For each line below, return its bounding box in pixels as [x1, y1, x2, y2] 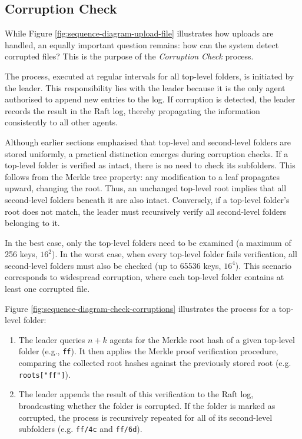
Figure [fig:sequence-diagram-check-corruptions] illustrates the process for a [5, 302, 276, 314]
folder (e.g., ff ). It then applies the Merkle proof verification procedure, [18, 345, 278, 357]
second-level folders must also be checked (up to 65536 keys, [5, 259, 221, 271]
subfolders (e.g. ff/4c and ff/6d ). [18, 423, 142, 435]
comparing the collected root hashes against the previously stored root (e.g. [18, 357, 291, 369]
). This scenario [235, 259, 291, 271]
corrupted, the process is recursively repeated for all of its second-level [18, 411, 273, 423]
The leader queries [18, 333, 85, 345]
